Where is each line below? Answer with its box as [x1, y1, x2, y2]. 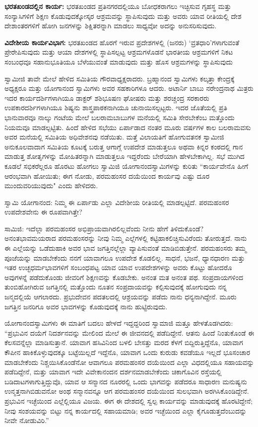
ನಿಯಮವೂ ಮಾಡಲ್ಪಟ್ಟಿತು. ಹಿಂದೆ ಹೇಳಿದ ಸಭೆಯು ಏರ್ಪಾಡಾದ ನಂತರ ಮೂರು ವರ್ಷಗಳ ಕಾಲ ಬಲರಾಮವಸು [4, 122, 251, 132]
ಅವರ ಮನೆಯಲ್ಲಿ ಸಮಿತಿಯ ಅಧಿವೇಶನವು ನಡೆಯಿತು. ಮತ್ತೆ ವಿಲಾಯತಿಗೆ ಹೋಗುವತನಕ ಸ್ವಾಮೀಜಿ [4, 132, 224, 142]
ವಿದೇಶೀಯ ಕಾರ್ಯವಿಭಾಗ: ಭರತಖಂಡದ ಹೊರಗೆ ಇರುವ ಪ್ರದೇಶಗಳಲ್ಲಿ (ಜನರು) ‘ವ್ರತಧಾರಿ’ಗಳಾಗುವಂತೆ [4, 37, 240, 47]
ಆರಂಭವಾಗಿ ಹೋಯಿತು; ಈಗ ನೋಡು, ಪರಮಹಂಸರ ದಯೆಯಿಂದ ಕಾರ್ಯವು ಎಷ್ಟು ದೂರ [4, 170, 210, 181]
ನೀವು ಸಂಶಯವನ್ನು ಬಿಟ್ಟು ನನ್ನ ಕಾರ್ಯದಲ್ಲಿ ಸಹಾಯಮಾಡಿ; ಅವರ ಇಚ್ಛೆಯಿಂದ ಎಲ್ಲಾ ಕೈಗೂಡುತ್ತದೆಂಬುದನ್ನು [4, 405, 247, 416]
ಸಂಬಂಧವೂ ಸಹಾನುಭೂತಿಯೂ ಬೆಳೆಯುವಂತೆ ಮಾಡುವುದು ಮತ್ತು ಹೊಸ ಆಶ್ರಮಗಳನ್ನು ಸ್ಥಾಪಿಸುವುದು [4, 56, 233, 67]
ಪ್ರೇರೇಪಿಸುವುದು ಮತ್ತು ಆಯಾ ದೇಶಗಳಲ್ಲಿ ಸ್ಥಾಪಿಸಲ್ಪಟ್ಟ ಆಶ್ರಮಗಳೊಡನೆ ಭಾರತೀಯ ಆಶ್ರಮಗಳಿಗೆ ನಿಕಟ [4, 47, 233, 57]
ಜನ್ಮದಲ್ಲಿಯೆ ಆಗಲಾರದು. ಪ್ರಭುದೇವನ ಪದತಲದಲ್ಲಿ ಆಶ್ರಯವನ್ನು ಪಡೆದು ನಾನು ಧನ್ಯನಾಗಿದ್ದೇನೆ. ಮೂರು [4, 291, 237, 302]
